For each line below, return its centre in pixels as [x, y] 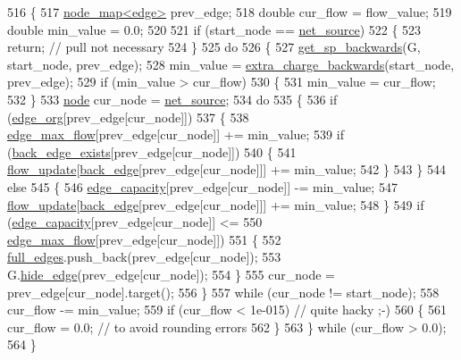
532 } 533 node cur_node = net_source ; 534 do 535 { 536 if [172, 99]
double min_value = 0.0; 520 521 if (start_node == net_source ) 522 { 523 [214, 29]
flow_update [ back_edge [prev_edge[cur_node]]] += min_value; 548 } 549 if [216, 204]
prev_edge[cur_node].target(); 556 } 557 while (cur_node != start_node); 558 [223, 292]
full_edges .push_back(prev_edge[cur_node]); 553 [144, 257]
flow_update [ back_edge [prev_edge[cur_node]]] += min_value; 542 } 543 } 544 [226, 169]
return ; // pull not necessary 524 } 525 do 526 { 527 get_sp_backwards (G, [214, 47]
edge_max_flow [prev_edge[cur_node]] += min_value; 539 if [176, 134]
